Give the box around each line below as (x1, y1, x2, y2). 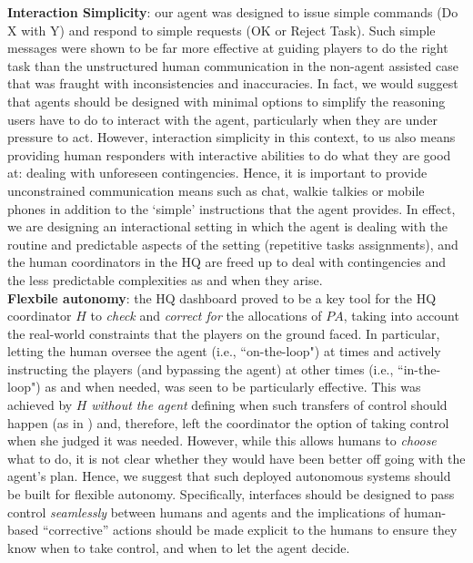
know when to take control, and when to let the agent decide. (7, 537, 350, 557)
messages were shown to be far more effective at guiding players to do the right (7, 38, 448, 57)
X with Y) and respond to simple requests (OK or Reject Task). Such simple (7, 20, 436, 39)
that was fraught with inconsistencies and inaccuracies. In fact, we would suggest (7, 74, 458, 93)
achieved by (7, 395, 73, 415)
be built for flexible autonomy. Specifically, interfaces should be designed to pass (7, 485, 455, 504)
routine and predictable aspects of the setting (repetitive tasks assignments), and (7, 234, 458, 253)
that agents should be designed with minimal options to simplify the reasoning (7, 91, 446, 110)
